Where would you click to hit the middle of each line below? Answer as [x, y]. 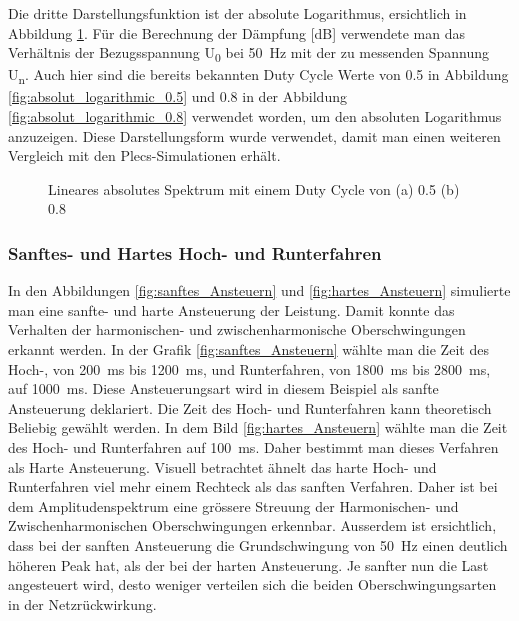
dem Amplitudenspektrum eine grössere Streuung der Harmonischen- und [233, 505]
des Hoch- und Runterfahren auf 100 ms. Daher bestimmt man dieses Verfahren [253, 446]
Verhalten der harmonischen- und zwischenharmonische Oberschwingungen [237, 329]
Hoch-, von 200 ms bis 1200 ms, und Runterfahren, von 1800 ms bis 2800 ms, [249, 368]
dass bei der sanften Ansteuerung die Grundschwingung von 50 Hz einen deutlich [258, 544]
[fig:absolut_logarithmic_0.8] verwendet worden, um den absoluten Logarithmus [255, 116]
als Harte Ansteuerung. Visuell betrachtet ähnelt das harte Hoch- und [222, 466]
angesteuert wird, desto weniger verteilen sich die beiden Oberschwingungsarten [252, 584]
